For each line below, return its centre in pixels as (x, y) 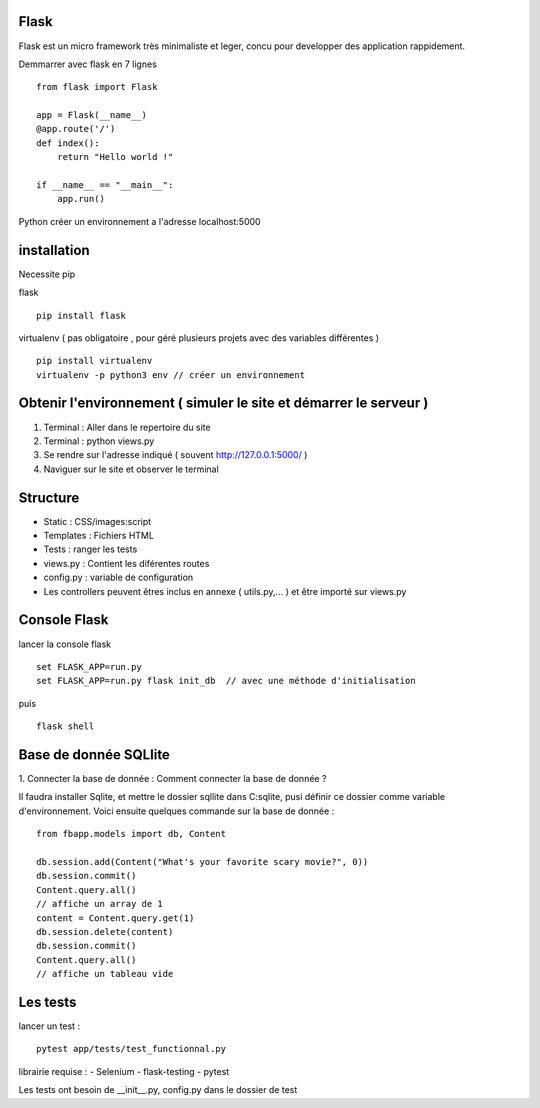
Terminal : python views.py (99, 441)
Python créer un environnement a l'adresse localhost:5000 (139, 221)
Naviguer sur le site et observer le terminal (131, 469)
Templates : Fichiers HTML (99, 536)
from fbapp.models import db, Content (131, 834)
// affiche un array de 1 (100, 904)
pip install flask (81, 315)
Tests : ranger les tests (90, 549)
